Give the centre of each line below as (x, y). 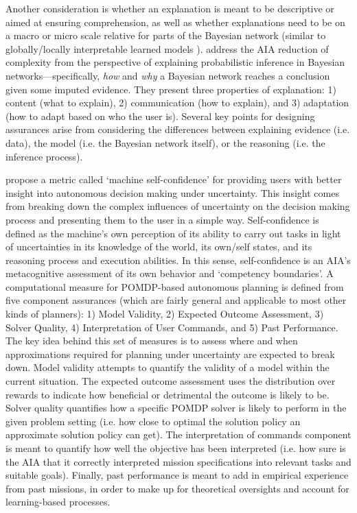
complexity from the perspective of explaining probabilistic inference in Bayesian (175, 62)
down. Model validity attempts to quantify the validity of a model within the (168, 367)
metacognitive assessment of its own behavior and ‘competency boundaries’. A (170, 273)
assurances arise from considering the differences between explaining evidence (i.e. (178, 129)
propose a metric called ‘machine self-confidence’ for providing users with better (174, 179)
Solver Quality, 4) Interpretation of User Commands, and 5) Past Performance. (172, 327)
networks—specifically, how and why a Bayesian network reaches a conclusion (168, 75)
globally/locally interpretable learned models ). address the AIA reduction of (167, 48)
